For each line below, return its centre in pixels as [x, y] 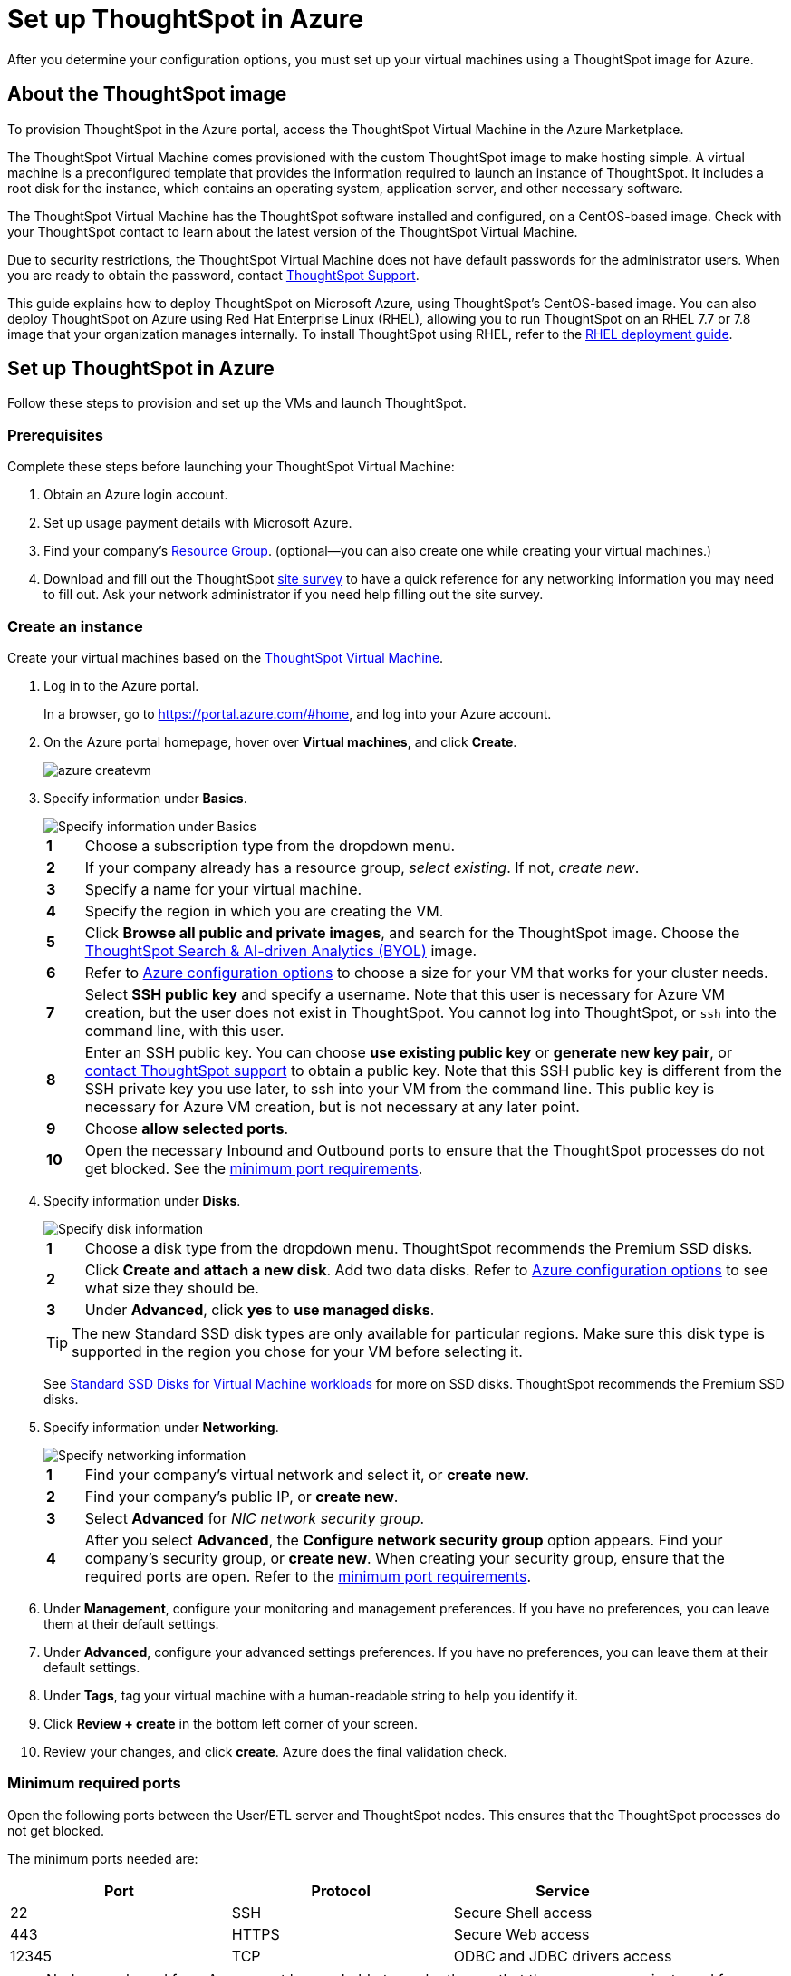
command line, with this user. [184, 1030]
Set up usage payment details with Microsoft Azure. [198, 523]
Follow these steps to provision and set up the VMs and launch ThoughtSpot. [237, 403]
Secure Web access [521, 1934]
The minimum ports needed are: [103, 1858]
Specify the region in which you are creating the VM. [264, 911]
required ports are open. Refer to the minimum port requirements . [308, 1576]
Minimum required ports [94, 1783]
